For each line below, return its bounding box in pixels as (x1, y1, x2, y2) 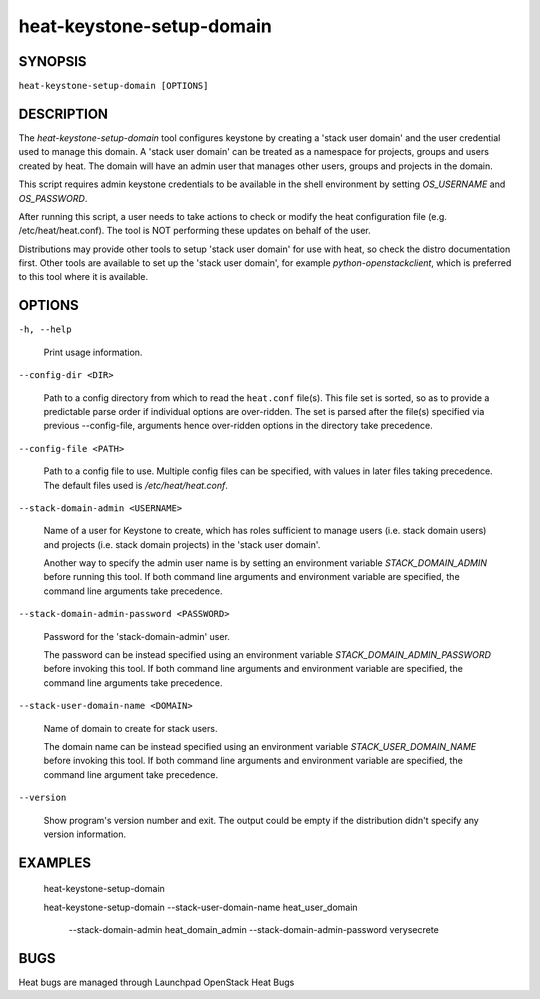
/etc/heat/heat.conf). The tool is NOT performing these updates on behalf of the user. (18, 225, 372, 237)
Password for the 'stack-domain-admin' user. (43, 630, 230, 642)
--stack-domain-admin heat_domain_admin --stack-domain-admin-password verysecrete (68, 924, 439, 936)
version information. (43, 828, 127, 840)
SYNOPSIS (18, 53, 87, 70)
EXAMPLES (18, 854, 92, 871)
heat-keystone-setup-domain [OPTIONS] (18, 80, 209, 92)
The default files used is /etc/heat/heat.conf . (43, 479, 229, 491)
